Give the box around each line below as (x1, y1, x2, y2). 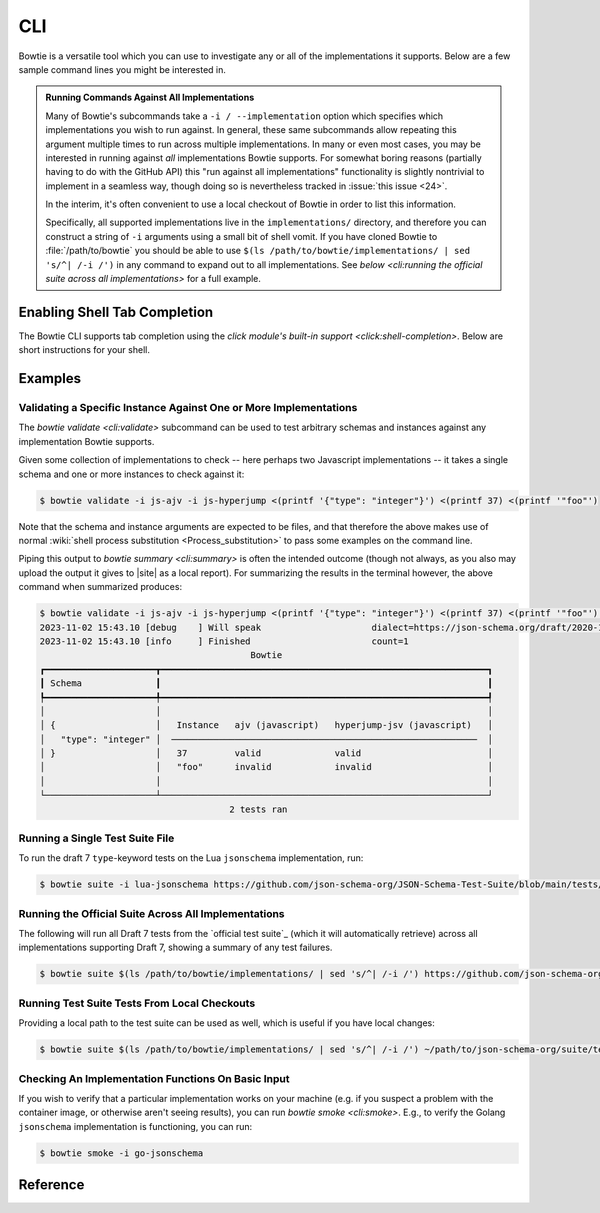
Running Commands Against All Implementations (45, 91, 255, 104)
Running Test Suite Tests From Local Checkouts (18, 996, 256, 1010)
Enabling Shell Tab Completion (18, 303, 214, 320)
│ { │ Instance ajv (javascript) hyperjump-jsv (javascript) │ (39, 720, 494, 731)
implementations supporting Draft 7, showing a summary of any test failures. (18, 941, 333, 954)
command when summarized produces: (18, 581, 183, 593)
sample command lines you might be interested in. (18, 63, 227, 75)
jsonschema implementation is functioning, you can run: (18, 1120, 253, 1132)
